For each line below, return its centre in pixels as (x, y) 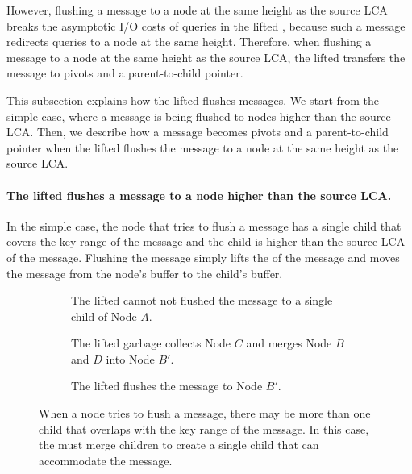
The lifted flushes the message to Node (167, 386)
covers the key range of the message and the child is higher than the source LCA (206, 241)
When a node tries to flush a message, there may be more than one (205, 413)
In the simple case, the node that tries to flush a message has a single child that (204, 225)
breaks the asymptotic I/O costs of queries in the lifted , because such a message (206, 25)
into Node (130, 358)
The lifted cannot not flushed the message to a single (202, 300)
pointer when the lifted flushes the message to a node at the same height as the (203, 147)
